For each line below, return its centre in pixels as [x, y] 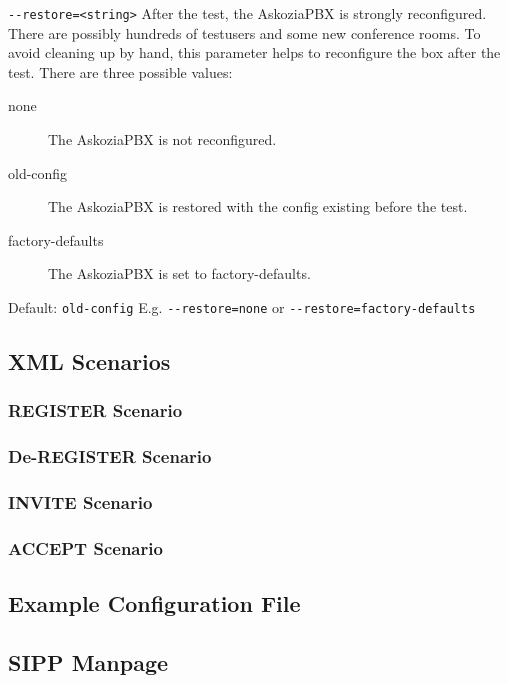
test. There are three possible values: [120, 71]
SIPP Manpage [88, 661]
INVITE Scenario [80, 502]
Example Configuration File [154, 603]
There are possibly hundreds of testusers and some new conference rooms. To [244, 32]
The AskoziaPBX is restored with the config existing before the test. [258, 206]
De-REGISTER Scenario [110, 456]
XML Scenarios [89, 361]
